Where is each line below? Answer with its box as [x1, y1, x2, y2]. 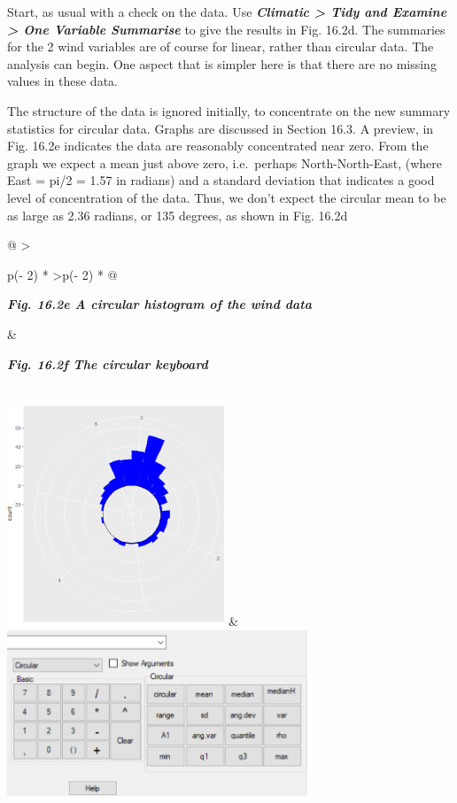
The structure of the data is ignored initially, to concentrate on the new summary [7, 101, 451, 120]
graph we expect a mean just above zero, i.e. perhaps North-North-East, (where [7, 153, 443, 172]
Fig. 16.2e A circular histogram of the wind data [7, 295, 312, 313]
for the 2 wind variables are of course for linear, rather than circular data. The [7, 37, 434, 56]
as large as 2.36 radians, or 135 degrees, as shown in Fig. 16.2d [7, 205, 348, 224]
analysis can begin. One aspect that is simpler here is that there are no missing [7, 54, 437, 73]
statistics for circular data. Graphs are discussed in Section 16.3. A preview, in [7, 119, 434, 137]
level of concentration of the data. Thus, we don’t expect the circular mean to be [7, 188, 446, 206]
